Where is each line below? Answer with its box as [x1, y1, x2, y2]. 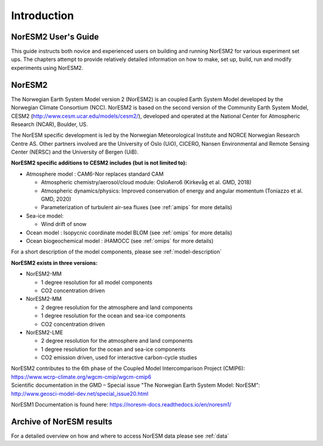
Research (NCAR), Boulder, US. [11, 120, 88, 128]
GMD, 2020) [41, 195, 72, 203]
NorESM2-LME [26, 329, 63, 336]
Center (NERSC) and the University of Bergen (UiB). [11, 148, 139, 155]
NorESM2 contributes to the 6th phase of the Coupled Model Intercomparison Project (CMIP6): [11, 365, 245, 372]
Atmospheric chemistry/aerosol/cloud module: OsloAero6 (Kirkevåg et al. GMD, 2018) [41, 179, 252, 186]
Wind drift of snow [41, 221, 87, 228]
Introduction [11, 9, 74, 22]
